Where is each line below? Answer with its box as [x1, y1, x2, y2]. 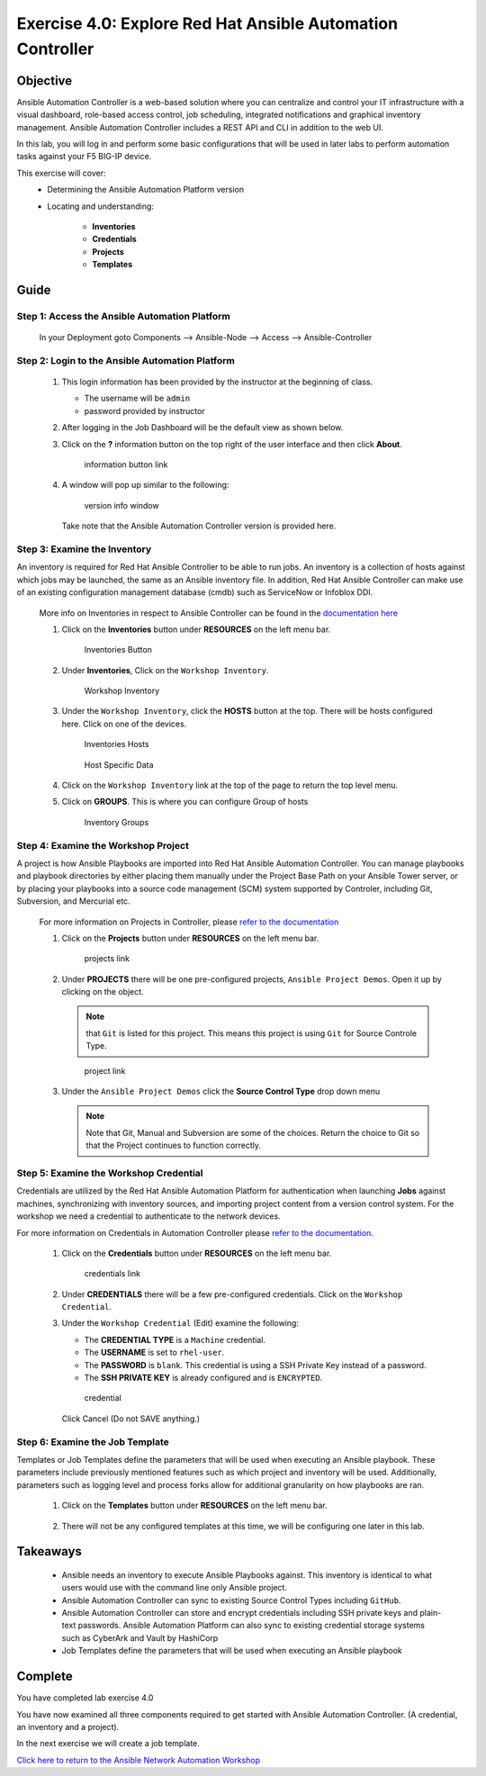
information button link [84, 459, 168, 470]
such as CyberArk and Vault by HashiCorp [61, 1632, 219, 1643]
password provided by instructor [84, 405, 206, 416]
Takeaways [16, 1544, 83, 1559]
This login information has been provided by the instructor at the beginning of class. [61, 376, 373, 387]
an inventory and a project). [16, 1721, 120, 1732]
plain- [419, 1608, 442, 1618]
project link [84, 1065, 126, 1076]
